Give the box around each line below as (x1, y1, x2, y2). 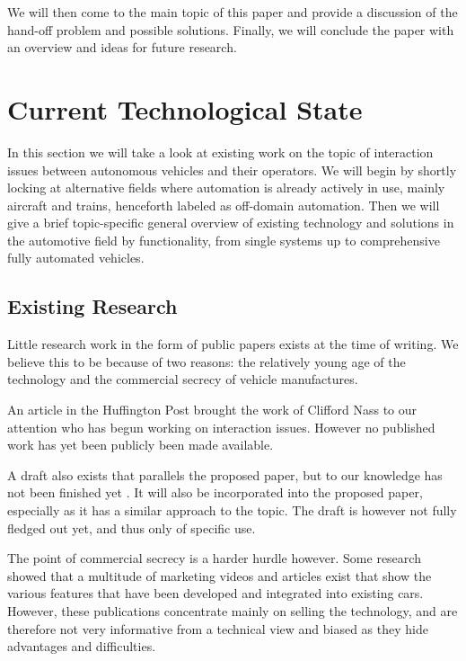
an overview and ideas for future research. (7, 38, 237, 57)
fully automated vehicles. (7, 248, 145, 267)
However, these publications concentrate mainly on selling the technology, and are (7, 601, 458, 620)
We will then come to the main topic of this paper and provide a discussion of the (7, 3, 458, 21)
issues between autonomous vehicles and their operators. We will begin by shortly (7, 160, 457, 179)
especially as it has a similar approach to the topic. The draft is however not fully (7, 501, 457, 520)
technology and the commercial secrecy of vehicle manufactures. (7, 370, 358, 389)
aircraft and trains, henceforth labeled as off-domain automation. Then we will (7, 195, 440, 214)
